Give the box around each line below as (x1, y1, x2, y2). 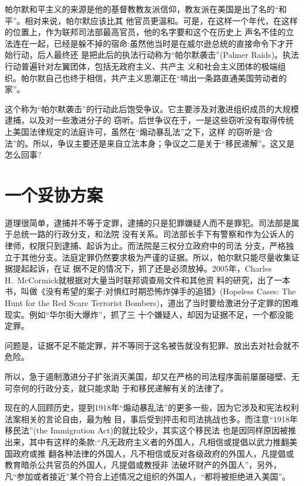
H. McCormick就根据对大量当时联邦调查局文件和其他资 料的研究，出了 (5, 273, 274, 286)
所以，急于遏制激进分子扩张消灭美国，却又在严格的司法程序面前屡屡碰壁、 (5, 370, 291, 382)
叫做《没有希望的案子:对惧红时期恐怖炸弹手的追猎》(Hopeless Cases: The (20, 285, 296, 297)
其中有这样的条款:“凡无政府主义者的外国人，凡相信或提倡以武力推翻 (29, 435, 289, 447)
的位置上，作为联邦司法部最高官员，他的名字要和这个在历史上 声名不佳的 (5, 26, 286, 38)
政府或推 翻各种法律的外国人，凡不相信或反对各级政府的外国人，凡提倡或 (12, 447, 294, 459)
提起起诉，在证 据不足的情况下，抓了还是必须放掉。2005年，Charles (12, 262, 272, 275)
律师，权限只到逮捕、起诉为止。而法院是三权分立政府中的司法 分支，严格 (5, 239, 286, 252)
